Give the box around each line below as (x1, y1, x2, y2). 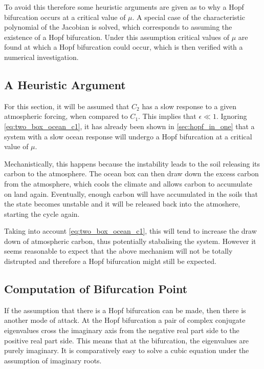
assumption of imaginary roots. (4, 355, 102, 365)
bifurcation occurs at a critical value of (4, 11, 126, 22)
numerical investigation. (4, 51, 79, 62)
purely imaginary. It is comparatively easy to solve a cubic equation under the (4, 345, 249, 356)
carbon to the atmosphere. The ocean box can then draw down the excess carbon (4, 168, 259, 179)
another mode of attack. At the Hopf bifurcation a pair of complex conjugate (4, 315, 246, 325)
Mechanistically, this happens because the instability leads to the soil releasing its (4, 158, 260, 169)
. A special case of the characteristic (132, 11, 245, 22)
